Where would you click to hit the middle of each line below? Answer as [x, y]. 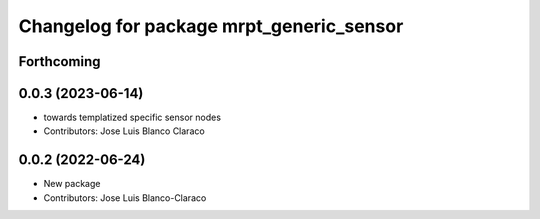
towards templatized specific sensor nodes [132, 117]
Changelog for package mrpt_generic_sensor [211, 26]
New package [72, 184]
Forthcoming [59, 61]
